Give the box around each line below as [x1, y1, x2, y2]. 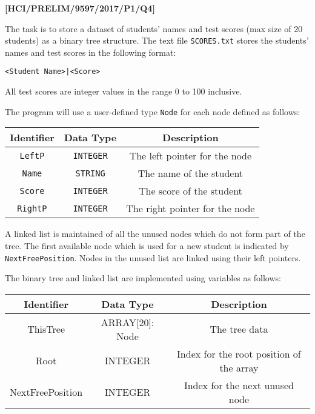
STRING [75, 168, 105, 178]
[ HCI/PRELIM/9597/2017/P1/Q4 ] [5, 2, 155, 14]
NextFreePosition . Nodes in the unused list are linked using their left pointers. [5, 251, 301, 264]
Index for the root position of [177, 346, 301, 361]
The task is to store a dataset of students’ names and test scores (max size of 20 [5, 22, 303, 35]
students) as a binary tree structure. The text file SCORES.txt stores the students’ [5, 34, 309, 47]
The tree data [210, 322, 268, 336]
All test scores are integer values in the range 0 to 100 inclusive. [5, 85, 242, 98]
